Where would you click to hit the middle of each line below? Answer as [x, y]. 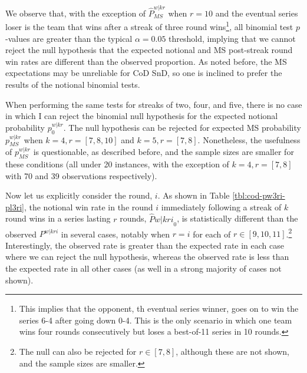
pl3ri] [15, 207]
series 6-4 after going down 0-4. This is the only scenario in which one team [156, 320]
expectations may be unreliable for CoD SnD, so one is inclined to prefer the [144, 73]
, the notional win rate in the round [88, 207]
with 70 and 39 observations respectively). [81, 175]
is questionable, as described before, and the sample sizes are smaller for [164, 152]
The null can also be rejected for [78, 351]
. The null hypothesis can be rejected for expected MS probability [182, 127]
